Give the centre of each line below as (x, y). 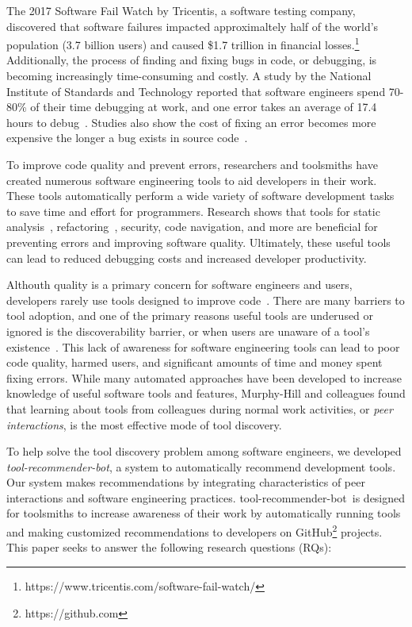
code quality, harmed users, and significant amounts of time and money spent (195, 362)
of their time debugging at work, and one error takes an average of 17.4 (204, 107)
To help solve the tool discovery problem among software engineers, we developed (204, 451)
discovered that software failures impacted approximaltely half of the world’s (193, 26)
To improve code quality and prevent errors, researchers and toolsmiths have (192, 164)
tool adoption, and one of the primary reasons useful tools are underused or (190, 315)
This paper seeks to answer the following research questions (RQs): (169, 547)
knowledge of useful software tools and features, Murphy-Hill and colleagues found (206, 393)
